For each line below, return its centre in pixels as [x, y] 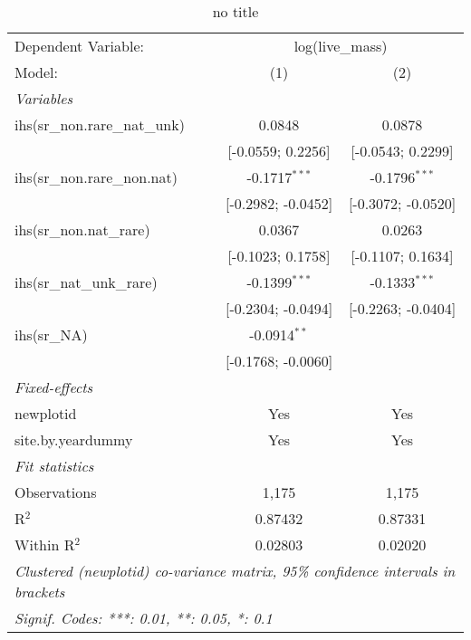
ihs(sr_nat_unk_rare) [86, 282]
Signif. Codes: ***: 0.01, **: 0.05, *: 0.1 [144, 618]
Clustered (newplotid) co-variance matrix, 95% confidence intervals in [235, 571]
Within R [45, 544]
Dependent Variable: [79, 46]
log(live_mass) [341, 46]
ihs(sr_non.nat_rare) [82, 229]
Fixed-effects [54, 387]
